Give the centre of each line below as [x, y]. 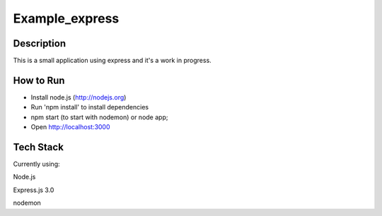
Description [40, 43]
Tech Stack [38, 147]
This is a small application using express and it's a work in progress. [112, 61]
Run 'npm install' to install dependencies [89, 107]
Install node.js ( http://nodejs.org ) [79, 97]
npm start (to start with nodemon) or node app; [99, 117]
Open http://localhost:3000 [70, 127]
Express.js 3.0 [34, 190]
